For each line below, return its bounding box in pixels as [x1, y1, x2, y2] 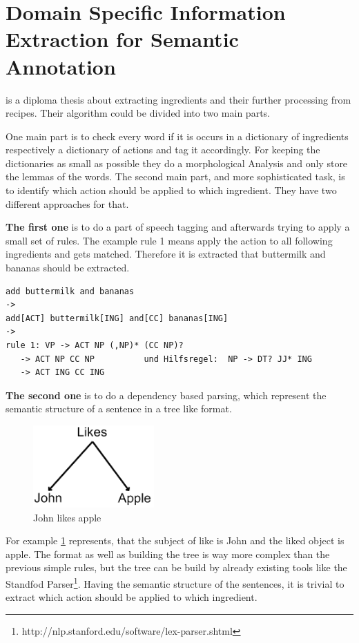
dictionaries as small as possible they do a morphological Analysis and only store [6, 155, 348, 170]
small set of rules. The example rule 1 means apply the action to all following [6, 233, 333, 247]
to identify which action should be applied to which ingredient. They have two [6, 183, 337, 198]
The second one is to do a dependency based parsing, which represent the [6, 387, 327, 402]
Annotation [6, 52, 116, 80]
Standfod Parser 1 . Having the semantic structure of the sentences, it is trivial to [6, 574, 345, 591]
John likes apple [33, 510, 101, 524]
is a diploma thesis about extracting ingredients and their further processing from [6, 92, 351, 106]
